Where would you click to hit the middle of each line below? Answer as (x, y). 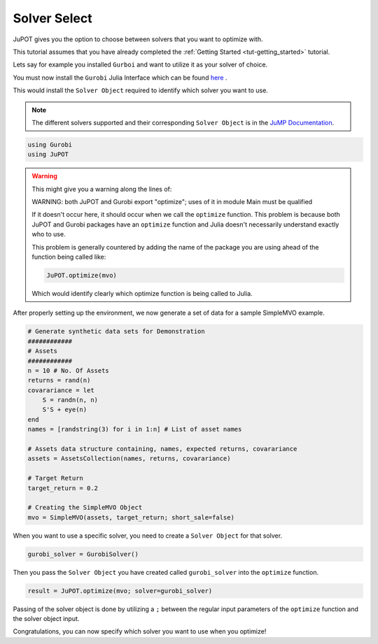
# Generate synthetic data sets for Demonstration (117, 331)
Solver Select (52, 18)
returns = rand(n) (59, 380)
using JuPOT (48, 155)
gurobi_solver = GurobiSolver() (83, 554)
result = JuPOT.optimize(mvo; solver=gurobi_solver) (120, 591)
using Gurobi (50, 144)
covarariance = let (61, 390)
